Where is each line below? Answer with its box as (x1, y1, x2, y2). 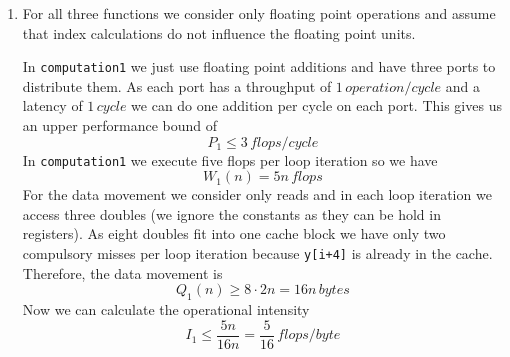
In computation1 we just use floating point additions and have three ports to (22, 56, 496, 77)
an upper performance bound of (22, 115, 218, 136)
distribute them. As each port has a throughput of (22, 75, 332, 96)
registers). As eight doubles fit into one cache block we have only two (22, 223, 446, 244)
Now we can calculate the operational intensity (22, 299, 310, 320)
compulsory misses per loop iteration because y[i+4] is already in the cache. (22, 243, 493, 264)
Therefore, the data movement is (22, 262, 223, 283)
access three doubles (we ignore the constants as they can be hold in (22, 203, 441, 224)
